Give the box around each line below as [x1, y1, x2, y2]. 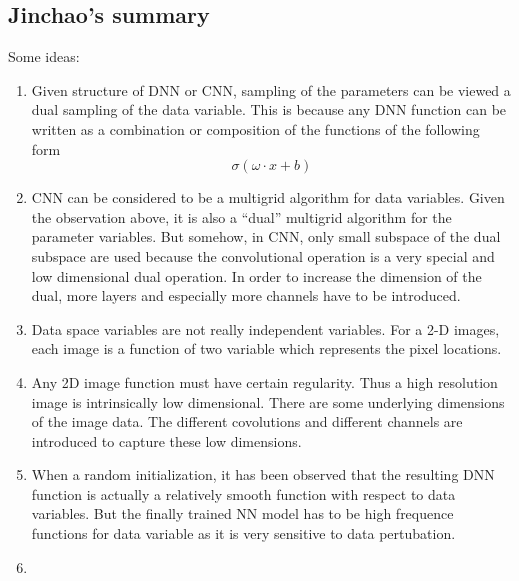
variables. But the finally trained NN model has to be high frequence [31, 503, 454, 524]
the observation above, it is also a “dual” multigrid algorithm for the [31, 206, 452, 227]
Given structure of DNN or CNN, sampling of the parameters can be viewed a [31, 79, 511, 100]
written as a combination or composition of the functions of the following [31, 118, 480, 139]
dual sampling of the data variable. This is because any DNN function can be [31, 99, 507, 120]
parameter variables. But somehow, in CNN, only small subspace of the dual [31, 226, 501, 247]
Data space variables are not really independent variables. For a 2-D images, [31, 318, 500, 339]
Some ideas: [8, 46, 80, 67]
